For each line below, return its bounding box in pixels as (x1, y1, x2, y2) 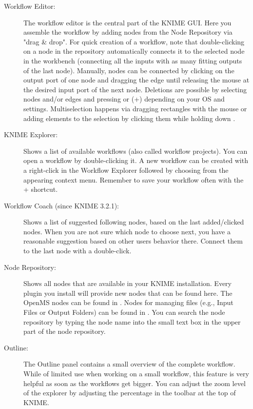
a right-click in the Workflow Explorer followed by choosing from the (23, 164, 229, 175)
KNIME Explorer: (4, 129, 58, 140)
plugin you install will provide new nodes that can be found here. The (23, 287, 233, 298)
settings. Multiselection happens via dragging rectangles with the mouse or (23, 103, 247, 113)
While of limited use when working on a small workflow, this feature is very (23, 368, 249, 378)
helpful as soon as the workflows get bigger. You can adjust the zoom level (23, 378, 246, 388)
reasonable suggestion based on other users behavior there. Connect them (23, 236, 243, 246)
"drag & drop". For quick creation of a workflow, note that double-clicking (23, 36, 245, 46)
